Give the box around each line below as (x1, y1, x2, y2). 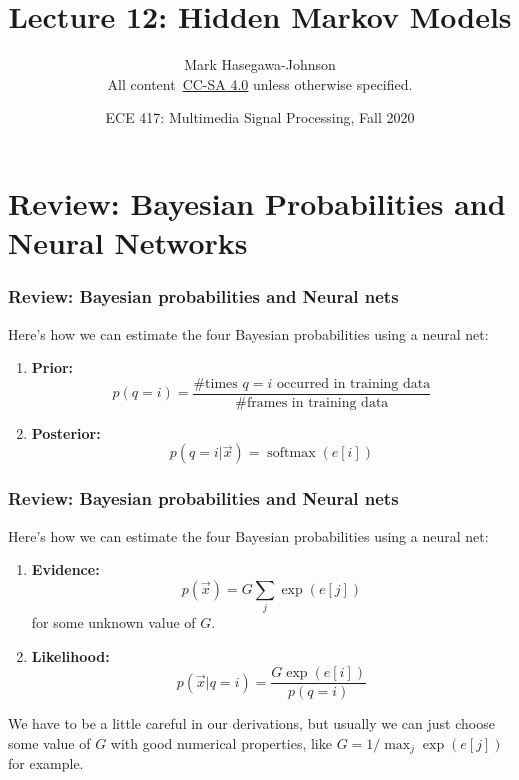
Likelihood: (31, 645, 110, 666)
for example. (8, 753, 84, 774)
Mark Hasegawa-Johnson (184, 54, 336, 75)
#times (193, 376, 238, 391)
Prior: (31, 357, 74, 378)
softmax (267, 446, 316, 461)
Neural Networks (8, 222, 248, 263)
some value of (8, 732, 91, 753)
